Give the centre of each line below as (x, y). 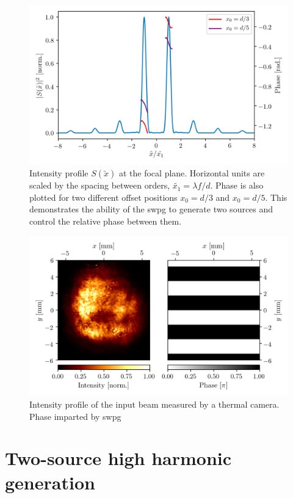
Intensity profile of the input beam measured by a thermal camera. (154, 404)
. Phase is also (237, 185)
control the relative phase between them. (106, 221)
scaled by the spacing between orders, (100, 185)
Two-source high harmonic (118, 458)
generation (50, 482)
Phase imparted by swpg (75, 416)
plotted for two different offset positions (103, 197)
